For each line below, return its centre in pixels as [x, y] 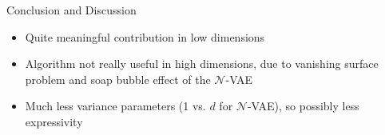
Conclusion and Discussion [71, 10]
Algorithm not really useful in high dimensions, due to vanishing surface [202, 64]
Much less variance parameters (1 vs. [115, 106]
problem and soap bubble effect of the [118, 79]
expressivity [54, 121]
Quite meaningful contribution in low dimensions [145, 36]
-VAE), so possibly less [303, 106]
